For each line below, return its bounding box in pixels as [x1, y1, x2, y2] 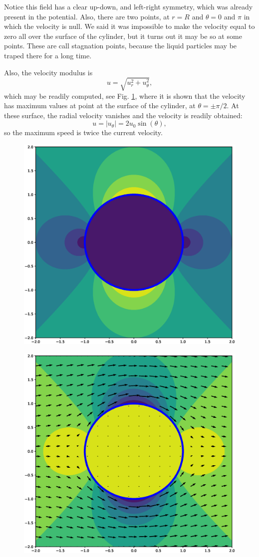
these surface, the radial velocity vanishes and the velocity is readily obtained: [4, 110, 243, 120]
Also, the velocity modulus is [4, 67, 93, 77]
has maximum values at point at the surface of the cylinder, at [4, 100, 196, 111]
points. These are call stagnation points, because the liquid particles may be [4, 40, 237, 51]
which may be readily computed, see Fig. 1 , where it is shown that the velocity [4, 90, 246, 101]
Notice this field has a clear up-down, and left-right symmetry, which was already [4, 1, 253, 11]
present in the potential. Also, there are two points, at [4, 11, 170, 21]
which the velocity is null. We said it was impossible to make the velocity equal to [4, 21, 255, 31]
